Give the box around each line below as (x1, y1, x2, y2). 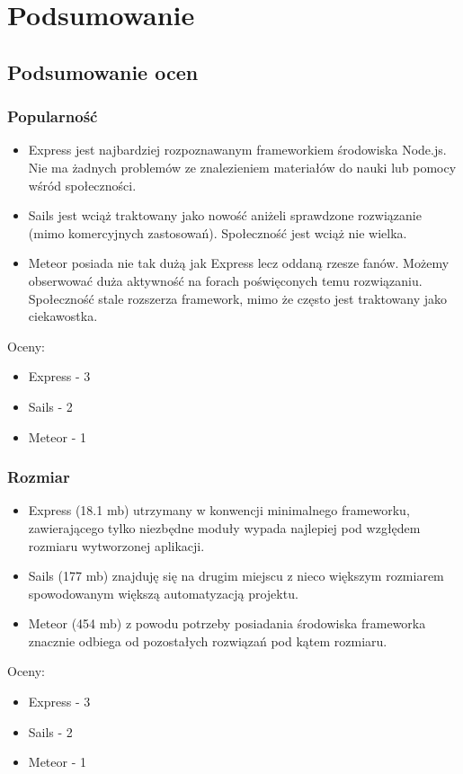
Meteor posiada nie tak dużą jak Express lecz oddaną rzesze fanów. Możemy (28, 254, 450, 272)
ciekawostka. (28, 307, 98, 325)
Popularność (7, 105, 98, 128)
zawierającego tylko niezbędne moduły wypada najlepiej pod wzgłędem (28, 518, 421, 537)
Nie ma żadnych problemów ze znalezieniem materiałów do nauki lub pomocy (28, 157, 457, 176)
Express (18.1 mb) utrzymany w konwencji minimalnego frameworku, (28, 501, 410, 520)
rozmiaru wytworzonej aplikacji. (28, 536, 205, 555)
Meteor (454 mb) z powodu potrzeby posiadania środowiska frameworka (28, 614, 426, 633)
